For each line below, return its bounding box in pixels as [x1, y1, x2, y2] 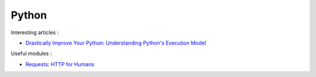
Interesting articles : [11, 29, 59, 36]
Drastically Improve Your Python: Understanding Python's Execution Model [25, 39, 207, 46]
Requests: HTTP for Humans [25, 61, 95, 68]
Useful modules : [11, 50, 52, 57]
